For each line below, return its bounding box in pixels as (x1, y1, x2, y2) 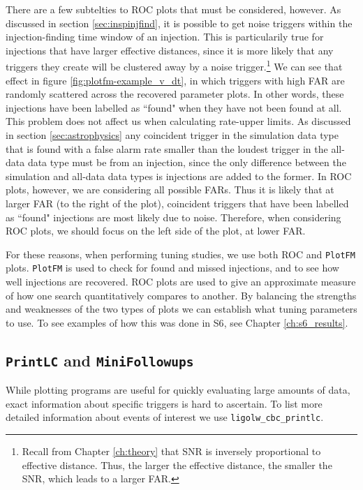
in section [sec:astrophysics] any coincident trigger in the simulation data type (6, 128, 339, 142)
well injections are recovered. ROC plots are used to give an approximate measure (6, 274, 356, 289)
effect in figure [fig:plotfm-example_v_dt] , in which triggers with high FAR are (6, 73, 345, 87)
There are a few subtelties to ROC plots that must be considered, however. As (6, 2, 341, 16)
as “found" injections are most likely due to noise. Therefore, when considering (6, 209, 341, 224)
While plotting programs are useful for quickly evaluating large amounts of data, (6, 383, 350, 397)
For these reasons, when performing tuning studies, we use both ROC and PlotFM (6, 246, 355, 261)
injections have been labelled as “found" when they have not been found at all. (6, 100, 342, 114)
